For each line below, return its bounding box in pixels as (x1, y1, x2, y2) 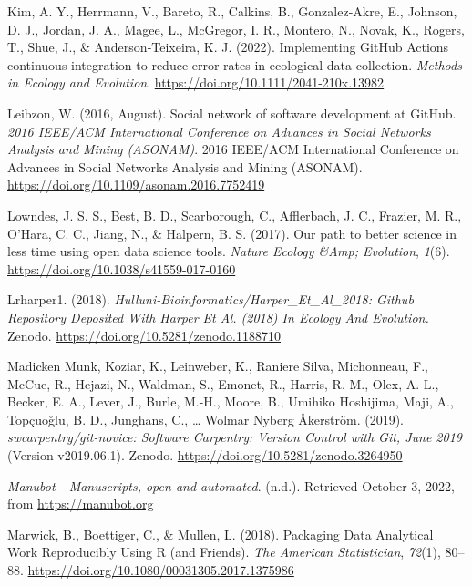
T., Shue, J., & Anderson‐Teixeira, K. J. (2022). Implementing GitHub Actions (7, 37, 449, 57)
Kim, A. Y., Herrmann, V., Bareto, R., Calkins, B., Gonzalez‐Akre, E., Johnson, (7, 2, 457, 20)
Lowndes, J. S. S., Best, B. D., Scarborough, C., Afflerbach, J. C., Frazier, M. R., (7, 205, 462, 224)
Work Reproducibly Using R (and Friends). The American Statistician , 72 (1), (7, 542, 441, 561)
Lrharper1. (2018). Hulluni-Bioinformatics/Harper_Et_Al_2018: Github (7, 290, 414, 309)
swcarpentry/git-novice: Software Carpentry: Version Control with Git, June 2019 (7, 427, 462, 447)
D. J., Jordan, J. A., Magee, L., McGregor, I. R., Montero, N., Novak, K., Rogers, (7, 19, 465, 38)
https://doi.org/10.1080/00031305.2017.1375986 (27, 560, 294, 580)
